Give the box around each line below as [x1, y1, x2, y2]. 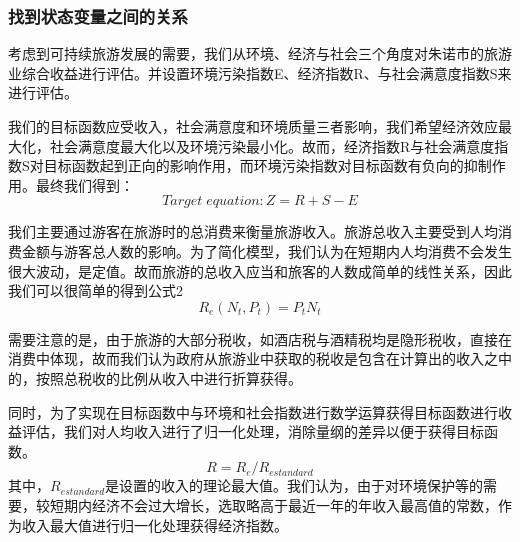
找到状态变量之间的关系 [8, 3, 188, 28]
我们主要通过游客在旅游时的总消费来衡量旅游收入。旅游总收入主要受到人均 [8, 221, 498, 242]
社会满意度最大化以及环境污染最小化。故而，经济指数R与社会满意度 [49, 135, 495, 156]
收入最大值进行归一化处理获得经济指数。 [21, 514, 288, 535]
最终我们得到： [35, 174, 134, 195]
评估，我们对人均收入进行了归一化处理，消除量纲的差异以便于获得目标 [21, 421, 484, 442]
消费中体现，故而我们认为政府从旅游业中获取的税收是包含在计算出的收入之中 [8, 348, 512, 369]
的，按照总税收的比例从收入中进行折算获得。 [8, 367, 302, 388]
